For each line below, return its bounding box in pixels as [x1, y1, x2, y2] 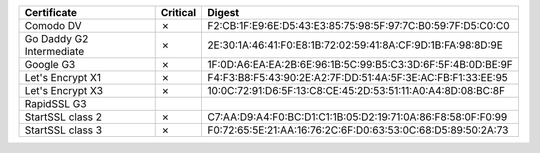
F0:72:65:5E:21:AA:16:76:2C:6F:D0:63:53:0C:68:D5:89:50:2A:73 [207, 123, 509, 137]
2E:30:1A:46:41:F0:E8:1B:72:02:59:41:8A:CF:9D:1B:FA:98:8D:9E [207, 38, 504, 52]
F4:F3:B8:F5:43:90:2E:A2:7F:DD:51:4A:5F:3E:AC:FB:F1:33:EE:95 [207, 71, 509, 84]
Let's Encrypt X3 [24, 84, 104, 97]
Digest [207, 6, 240, 19]
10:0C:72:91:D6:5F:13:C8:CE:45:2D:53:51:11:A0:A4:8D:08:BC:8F [207, 84, 505, 97]
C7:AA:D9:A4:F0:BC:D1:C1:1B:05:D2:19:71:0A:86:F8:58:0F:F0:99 [207, 110, 508, 124]
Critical [160, 6, 197, 19]
